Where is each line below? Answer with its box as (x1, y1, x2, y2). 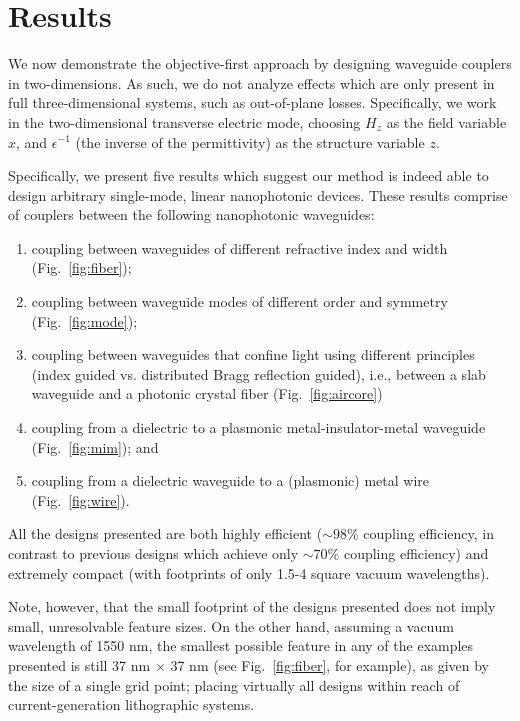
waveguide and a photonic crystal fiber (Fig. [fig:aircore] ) (31, 383, 383, 404)
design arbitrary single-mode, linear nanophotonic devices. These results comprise (8, 184, 508, 205)
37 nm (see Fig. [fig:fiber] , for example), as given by (170, 654, 489, 675)
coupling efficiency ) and (343, 543, 489, 563)
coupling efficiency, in (363, 523, 494, 544)
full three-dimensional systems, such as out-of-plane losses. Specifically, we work (8, 92, 497, 113)
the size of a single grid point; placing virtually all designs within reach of (8, 674, 460, 695)
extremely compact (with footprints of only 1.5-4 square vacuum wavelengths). (8, 562, 490, 583)
